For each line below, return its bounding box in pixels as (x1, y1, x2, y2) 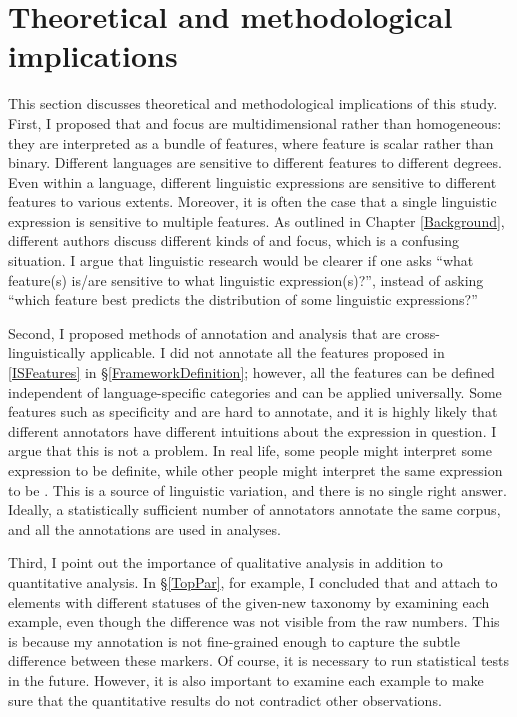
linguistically (8, 342, 86, 363)
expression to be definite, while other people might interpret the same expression (8, 460, 503, 480)
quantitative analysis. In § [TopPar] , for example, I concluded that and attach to (8, 571, 498, 592)
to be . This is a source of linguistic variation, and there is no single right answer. (8, 479, 507, 500)
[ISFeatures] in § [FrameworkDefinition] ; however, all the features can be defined (8, 362, 495, 383)
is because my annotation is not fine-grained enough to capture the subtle (8, 630, 460, 651)
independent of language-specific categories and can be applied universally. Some (8, 381, 502, 402)
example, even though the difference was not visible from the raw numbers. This (8, 611, 500, 632)
